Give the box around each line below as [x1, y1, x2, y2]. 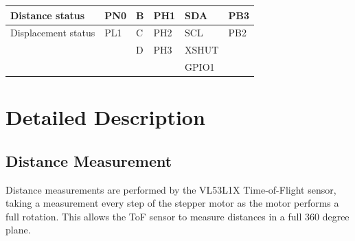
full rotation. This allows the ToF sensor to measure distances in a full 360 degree [5, 209, 350, 223]
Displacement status [10, 25, 95, 40]
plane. [5, 222, 31, 237]
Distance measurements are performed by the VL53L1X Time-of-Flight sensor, [5, 182, 336, 196]
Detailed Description [5, 103, 205, 131]
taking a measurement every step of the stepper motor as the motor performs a [5, 196, 339, 210]
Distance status [10, 8, 85, 22]
